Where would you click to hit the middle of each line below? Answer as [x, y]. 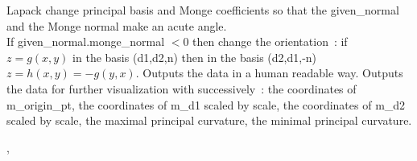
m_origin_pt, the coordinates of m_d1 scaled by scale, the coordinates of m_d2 [206, 104]
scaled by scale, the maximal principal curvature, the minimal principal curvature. [209, 120]
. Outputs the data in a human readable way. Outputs [269, 73]
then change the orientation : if [270, 41]
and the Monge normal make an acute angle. [117, 25]
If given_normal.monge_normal [86, 41]
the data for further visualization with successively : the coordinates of [182, 88]
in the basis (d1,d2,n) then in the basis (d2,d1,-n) [195, 57]
